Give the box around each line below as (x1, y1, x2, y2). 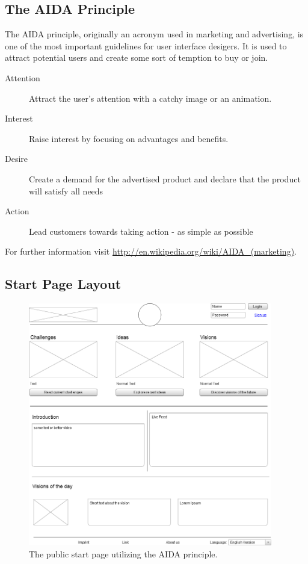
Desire (5, 152, 28, 165)
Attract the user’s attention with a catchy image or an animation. (29, 91, 272, 104)
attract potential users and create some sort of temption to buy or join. (5, 51, 268, 64)
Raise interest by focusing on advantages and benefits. (29, 132, 229, 144)
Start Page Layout (5, 274, 122, 293)
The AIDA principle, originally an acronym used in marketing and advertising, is (5, 28, 304, 40)
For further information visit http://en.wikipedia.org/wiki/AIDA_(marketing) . (5, 245, 297, 258)
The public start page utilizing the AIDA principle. (29, 548, 218, 560)
